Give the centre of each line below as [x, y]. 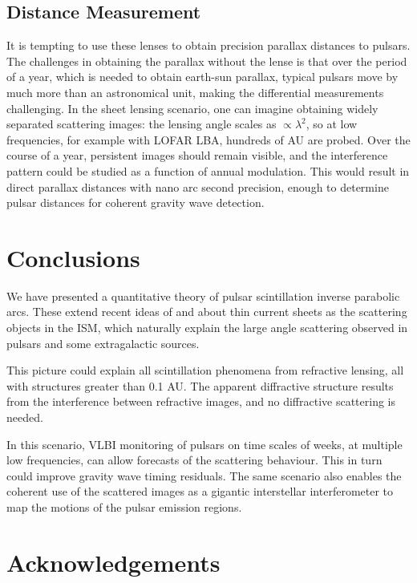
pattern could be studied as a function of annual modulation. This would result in [208, 170]
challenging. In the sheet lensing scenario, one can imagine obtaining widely [192, 108]
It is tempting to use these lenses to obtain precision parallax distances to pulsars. [208, 45]
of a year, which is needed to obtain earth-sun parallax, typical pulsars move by [202, 77]
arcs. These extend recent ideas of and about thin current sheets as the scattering [207, 312]
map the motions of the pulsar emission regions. [124, 506]
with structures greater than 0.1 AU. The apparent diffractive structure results [200, 385]
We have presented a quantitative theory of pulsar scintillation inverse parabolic [203, 296]
